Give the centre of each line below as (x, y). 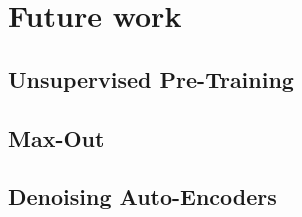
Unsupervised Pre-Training (151, 78)
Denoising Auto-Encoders (142, 196)
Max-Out (56, 137)
